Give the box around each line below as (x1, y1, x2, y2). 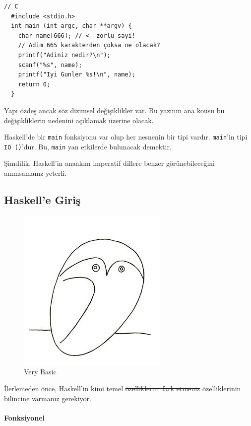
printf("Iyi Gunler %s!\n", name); (18, 71, 135, 78)
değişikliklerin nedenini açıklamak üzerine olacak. (4, 115, 154, 125)
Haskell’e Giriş (4, 192, 81, 208)
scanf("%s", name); (18, 61, 82, 69)
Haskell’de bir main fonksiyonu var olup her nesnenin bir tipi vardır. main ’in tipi (4, 132, 248, 142)
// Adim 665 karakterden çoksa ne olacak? (18, 42, 160, 49)
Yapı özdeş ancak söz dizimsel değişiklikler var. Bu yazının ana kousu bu (4, 105, 225, 115)
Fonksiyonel (4, 412, 45, 423)
